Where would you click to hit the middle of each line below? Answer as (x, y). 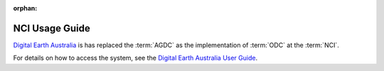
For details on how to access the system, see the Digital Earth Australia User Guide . (135, 58)
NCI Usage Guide (52, 28)
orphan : (25, 8)
